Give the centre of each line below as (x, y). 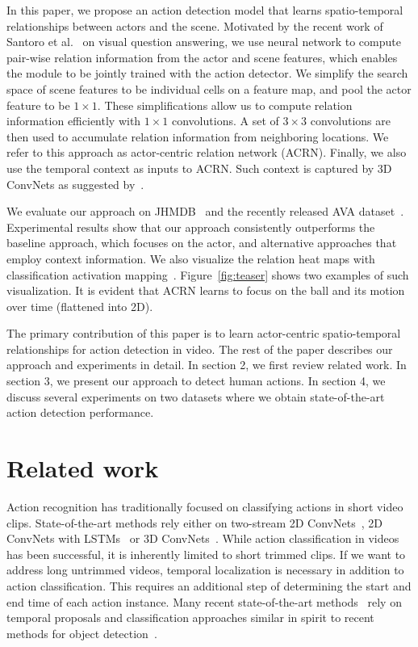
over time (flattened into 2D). (80, 306)
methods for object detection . (82, 633)
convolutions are (350, 121)
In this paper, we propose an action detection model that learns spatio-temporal (205, 10)
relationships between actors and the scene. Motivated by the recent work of (195, 25)
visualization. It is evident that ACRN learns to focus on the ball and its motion (206, 290)
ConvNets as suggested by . (75, 184)
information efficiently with (74, 121)
